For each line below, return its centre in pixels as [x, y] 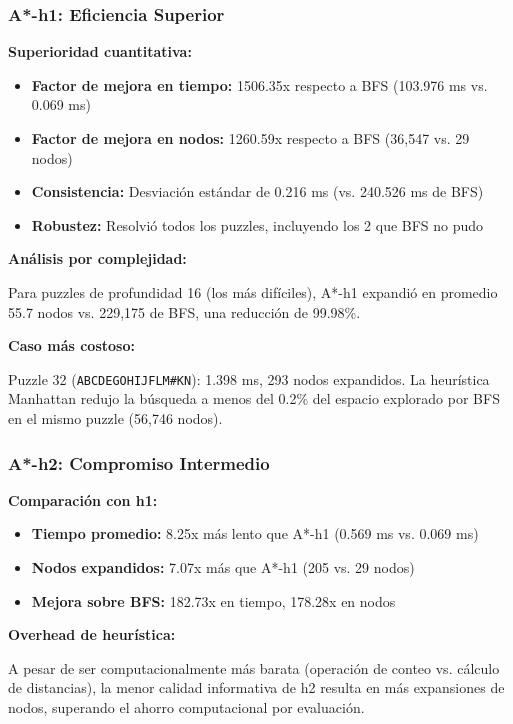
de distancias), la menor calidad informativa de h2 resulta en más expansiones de [256, 687]
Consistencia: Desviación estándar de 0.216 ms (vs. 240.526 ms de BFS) [257, 191]
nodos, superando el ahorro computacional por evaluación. [186, 706]
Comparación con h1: [83, 499]
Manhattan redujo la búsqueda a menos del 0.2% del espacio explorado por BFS [254, 398]
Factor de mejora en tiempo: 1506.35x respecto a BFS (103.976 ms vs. [259, 84]
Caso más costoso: [71, 345]
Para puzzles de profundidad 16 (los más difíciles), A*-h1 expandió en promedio [253, 291]
